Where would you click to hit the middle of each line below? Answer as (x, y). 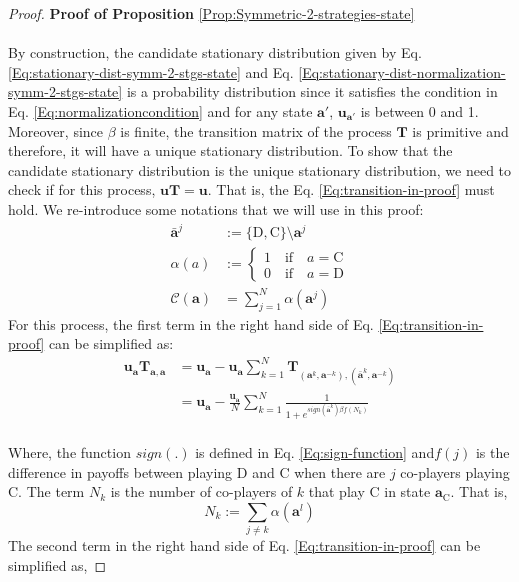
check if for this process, (82, 189)
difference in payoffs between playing (120, 471)
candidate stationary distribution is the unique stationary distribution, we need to (260, 169)
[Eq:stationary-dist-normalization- (402, 71)
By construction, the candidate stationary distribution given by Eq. (215, 52)
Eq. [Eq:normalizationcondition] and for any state (160, 110)
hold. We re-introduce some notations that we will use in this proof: (216, 208)
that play (336, 491)
